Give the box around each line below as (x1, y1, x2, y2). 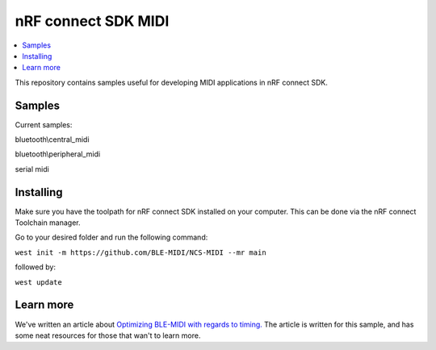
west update (15, 277, 62, 286)
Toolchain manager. (15, 218, 81, 227)
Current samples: (15, 119, 73, 129)
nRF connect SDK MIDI (15, 12, 170, 30)
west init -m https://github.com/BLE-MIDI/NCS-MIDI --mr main (15, 248, 266, 257)
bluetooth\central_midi (15, 135, 90, 144)
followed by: (15, 262, 57, 272)
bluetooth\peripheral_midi (15, 149, 101, 159)
